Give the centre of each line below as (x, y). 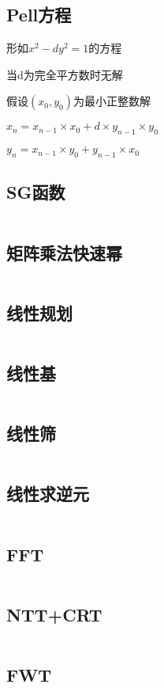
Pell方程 (39, 15)
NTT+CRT (54, 614)
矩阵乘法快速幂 (64, 252)
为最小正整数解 (112, 101)
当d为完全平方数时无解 (65, 74)
